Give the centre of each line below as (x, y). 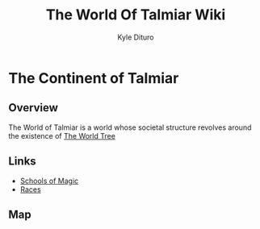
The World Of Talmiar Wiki (136, 15)
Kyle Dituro (136, 37)
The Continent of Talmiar (94, 78)
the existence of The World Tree (62, 135)
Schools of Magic (49, 181)
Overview (34, 108)
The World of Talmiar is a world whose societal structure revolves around (130, 127)
